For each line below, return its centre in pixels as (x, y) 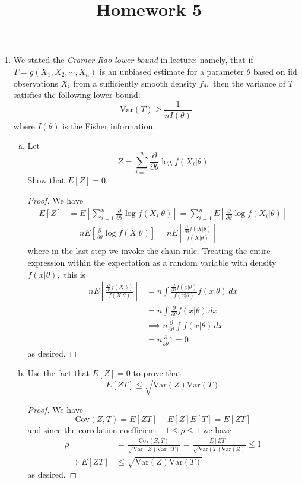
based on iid (275, 71)
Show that (46, 180)
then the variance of (249, 83)
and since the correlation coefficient (92, 430)
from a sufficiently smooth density (135, 83)
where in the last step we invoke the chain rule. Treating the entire (149, 251)
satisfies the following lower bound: (77, 95)
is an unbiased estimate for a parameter (171, 71)
